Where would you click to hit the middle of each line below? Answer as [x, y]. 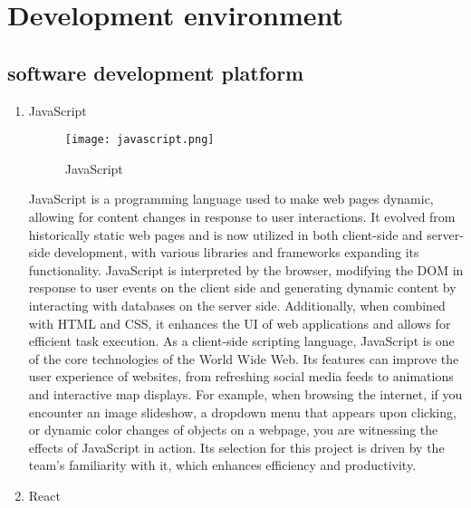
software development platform [156, 72]
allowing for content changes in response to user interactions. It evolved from [242, 217]
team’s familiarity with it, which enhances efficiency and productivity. [222, 465]
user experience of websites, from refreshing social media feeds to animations [241, 376]
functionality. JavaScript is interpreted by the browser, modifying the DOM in [246, 269]
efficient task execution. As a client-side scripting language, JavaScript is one [241, 341]
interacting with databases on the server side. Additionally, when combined [237, 305]
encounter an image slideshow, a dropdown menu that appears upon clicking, [242, 412]
